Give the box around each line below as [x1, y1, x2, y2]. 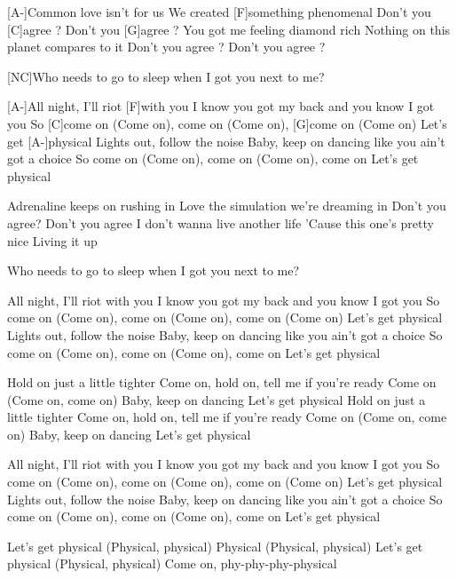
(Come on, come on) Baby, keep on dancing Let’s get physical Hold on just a [7, 390, 426, 408]
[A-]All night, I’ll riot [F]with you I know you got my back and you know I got [7, 97, 435, 115]
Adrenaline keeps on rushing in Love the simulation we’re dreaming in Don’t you [7, 196, 446, 215]
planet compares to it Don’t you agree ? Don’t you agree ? [7, 37, 326, 56]
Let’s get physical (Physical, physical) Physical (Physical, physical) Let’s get [7, 536, 423, 555]
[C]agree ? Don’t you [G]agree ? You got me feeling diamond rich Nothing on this [7, 20, 451, 38]
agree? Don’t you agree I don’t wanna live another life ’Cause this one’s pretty [7, 213, 434, 232]
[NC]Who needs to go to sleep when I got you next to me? [7, 67, 325, 85]
